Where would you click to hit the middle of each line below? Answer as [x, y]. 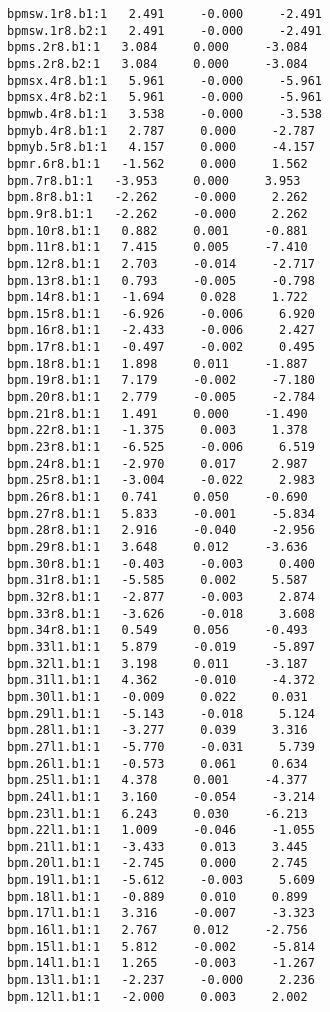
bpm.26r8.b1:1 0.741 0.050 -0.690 [157, 497]
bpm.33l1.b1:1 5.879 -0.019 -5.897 [161, 646]
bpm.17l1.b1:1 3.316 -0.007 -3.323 [161, 913]
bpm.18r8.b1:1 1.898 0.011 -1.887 [157, 363]
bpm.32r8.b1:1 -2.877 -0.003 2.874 [161, 596]
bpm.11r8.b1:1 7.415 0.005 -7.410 [157, 247]
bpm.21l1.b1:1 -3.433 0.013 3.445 [157, 846]
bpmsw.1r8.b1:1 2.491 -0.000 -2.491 [164, 14]
